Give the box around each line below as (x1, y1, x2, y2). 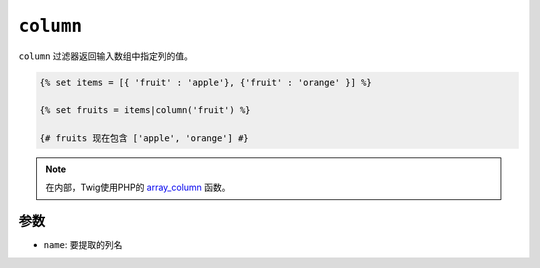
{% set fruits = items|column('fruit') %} (39, 105, 251, 116)
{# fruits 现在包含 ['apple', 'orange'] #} (39, 133, 249, 144)
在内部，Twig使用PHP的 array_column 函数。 (45, 181, 231, 194)
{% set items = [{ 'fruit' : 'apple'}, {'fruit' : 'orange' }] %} (39, 76, 372, 88)
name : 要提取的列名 (43, 239, 123, 251)
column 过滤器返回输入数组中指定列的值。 (18, 50, 194, 62)
